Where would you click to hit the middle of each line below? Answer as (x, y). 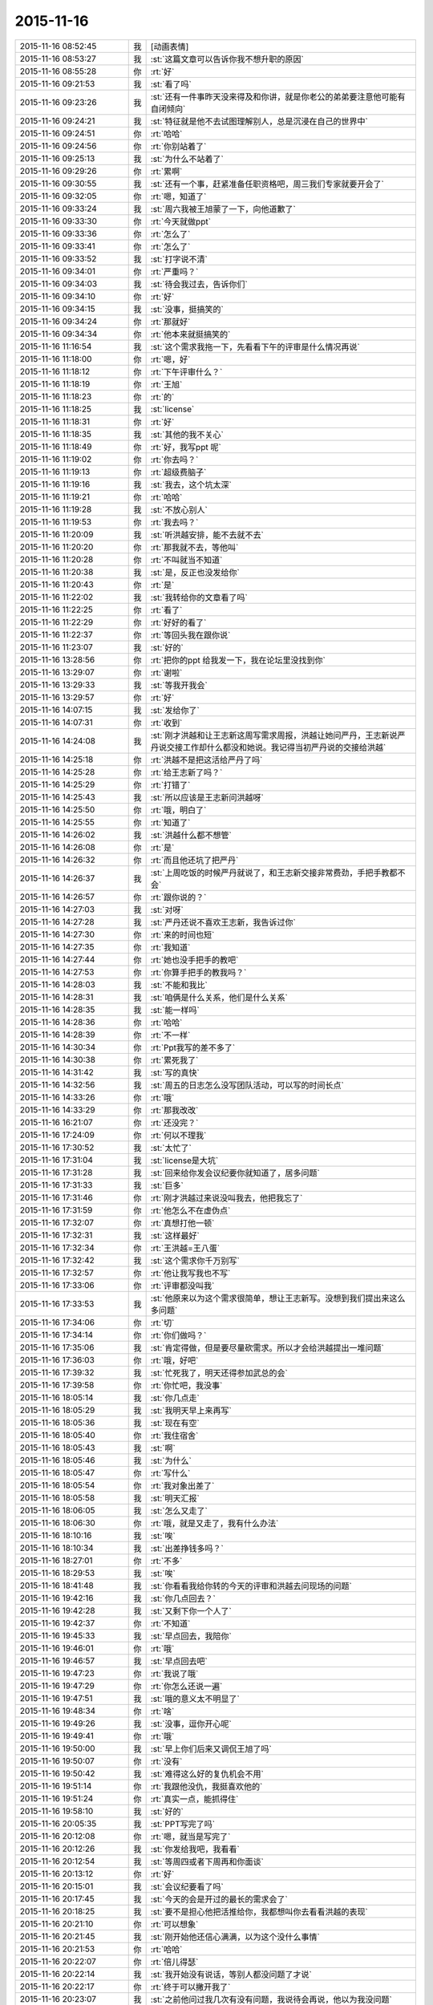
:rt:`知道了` (170, 822)
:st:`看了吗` (171, 84)
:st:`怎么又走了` (179, 1510)
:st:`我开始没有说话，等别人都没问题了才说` (231, 1975)
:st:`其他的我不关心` (187, 435)
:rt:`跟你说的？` (178, 897)
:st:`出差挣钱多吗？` (187, 1548)
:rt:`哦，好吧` (174, 1360)
